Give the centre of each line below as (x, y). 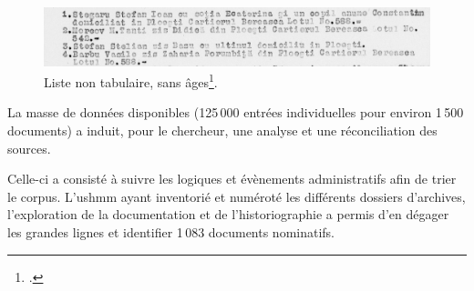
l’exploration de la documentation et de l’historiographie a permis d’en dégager (228, 214)
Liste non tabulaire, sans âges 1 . (131, 80)
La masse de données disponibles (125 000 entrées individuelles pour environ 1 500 (236, 112)
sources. (29, 148)
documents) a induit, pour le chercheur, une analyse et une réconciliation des (222, 130)
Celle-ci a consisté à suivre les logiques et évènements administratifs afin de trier (232, 179)
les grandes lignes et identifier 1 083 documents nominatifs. (171, 232)
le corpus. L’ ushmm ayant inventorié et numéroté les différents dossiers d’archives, (237, 196)
